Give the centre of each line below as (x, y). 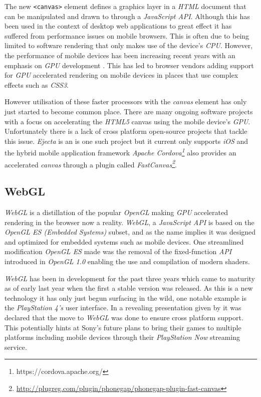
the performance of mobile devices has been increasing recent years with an (120, 55)
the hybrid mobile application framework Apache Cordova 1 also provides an (120, 152)
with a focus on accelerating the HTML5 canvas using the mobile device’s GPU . (127, 121)
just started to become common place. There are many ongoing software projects (129, 111)
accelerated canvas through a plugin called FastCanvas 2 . (91, 163)
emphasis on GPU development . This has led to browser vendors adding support (129, 65)
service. (16, 347)
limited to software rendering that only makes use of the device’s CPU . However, (129, 45)
